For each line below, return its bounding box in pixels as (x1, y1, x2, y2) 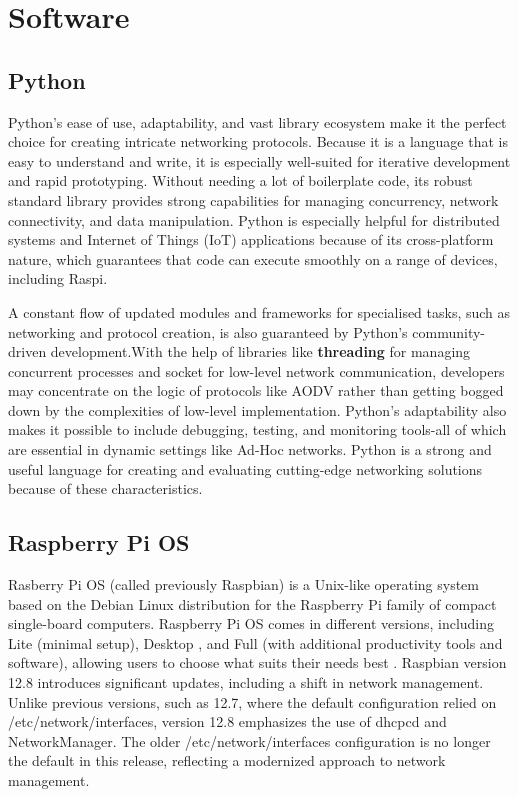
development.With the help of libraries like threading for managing (50, 341, 471, 362)
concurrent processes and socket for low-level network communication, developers (8, 360, 505, 381)
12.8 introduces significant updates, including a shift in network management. (8, 672, 484, 693)
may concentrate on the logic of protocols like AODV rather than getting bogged (8, 380, 504, 401)
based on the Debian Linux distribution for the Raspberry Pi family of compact (8, 593, 497, 614)
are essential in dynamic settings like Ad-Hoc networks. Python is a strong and (8, 439, 492, 460)
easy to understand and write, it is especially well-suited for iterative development (8, 150, 511, 171)
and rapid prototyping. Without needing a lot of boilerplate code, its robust (8, 170, 473, 191)
